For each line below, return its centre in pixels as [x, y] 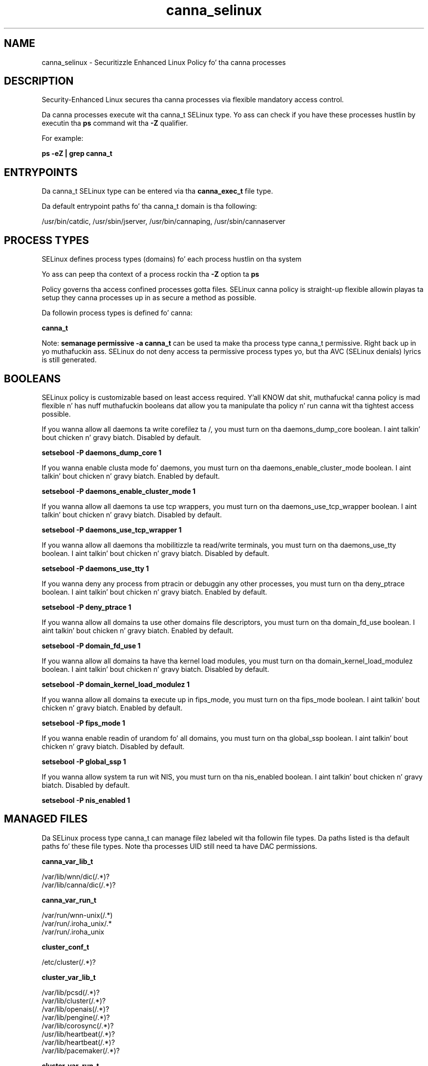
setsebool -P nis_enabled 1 [86, 800]
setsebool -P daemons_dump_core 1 [102, 452]
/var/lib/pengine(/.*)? [76, 1017]
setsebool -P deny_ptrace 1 [86, 607]
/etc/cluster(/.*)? [69, 962]
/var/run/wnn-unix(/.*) [77, 915]
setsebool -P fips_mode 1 [83, 723]
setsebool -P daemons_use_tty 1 [95, 568]
